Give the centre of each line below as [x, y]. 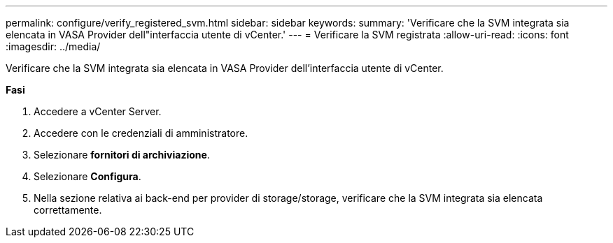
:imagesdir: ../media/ [53, 46]
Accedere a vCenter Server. [98, 111]
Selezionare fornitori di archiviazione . [122, 155]
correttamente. [68, 210]
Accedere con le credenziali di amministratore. [141, 133]
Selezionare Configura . [87, 176]
